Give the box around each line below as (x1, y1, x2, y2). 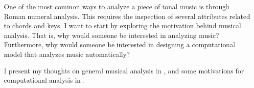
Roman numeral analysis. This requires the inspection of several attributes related (4, 11, 251, 21)
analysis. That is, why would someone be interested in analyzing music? (4, 30, 219, 40)
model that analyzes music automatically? (4, 49, 130, 59)
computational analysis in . (4, 75, 85, 85)
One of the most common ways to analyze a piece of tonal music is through (4, 1, 230, 11)
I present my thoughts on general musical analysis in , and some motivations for (4, 65, 244, 75)
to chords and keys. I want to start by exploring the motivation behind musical (4, 20, 241, 31)
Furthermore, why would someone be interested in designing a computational (4, 39, 235, 50)
